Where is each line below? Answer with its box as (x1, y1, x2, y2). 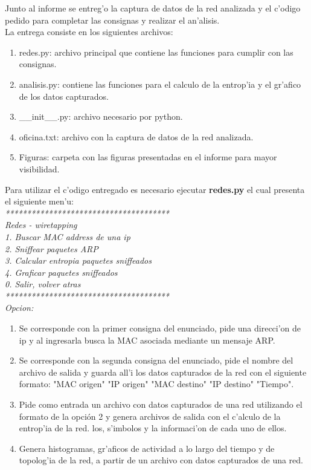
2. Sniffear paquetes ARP (5, 242, 98, 255)
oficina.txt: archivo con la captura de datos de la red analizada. (19, 130, 254, 143)
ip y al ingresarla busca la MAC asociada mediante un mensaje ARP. (19, 333, 275, 346)
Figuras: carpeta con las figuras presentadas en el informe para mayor (19, 151, 277, 163)
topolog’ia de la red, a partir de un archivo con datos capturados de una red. (19, 454, 303, 466)
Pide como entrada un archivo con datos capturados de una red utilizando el (19, 398, 303, 411)
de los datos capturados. (19, 90, 109, 102)
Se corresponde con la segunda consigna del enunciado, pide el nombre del (19, 354, 293, 367)
